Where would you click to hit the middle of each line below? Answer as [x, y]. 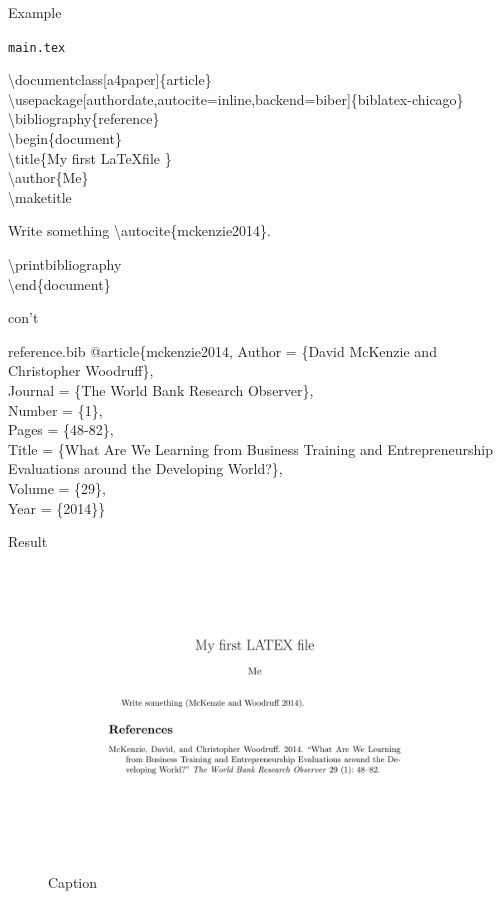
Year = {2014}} [57, 507]
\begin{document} [65, 138]
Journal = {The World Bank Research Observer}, [161, 389]
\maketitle [40, 196]
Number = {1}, [55, 409]
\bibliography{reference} [84, 118]
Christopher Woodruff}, [81, 370]
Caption [73, 881]
